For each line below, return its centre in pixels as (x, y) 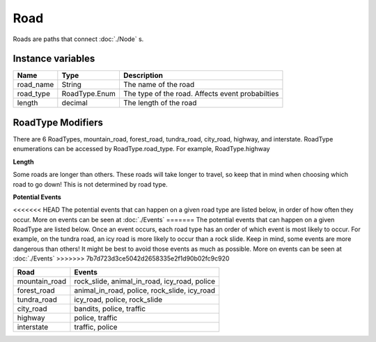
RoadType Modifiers (58, 122)
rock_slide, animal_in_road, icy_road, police (145, 281)
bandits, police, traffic (110, 309)
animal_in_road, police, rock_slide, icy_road (145, 290)
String (71, 85)
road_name (36, 85)
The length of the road (160, 103)
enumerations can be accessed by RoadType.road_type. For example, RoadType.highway (142, 149)
